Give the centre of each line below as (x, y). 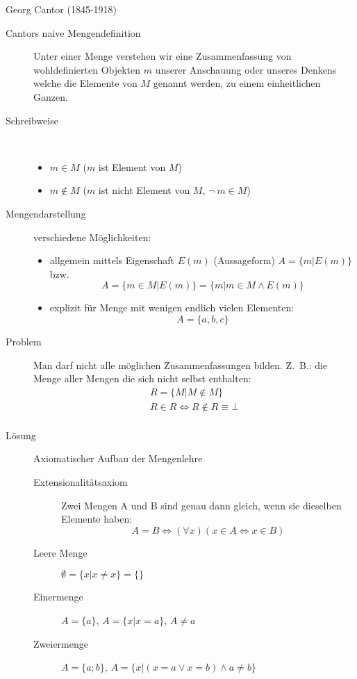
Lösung (21, 435)
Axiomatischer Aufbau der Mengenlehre (118, 458)
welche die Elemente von (85, 83)
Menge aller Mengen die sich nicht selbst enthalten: (142, 378)
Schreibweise (32, 120)
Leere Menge (60, 552)
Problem (24, 341)
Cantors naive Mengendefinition (73, 32)
